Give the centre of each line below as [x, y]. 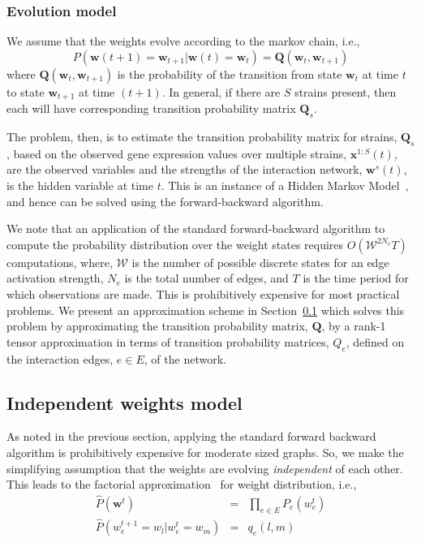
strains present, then [346, 91]
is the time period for [356, 278]
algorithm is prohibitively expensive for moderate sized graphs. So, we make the [205, 452]
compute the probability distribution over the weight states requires [175, 244]
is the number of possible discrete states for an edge [260, 262]
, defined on [375, 341]
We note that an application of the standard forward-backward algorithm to [196, 228]
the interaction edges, [60, 358]
